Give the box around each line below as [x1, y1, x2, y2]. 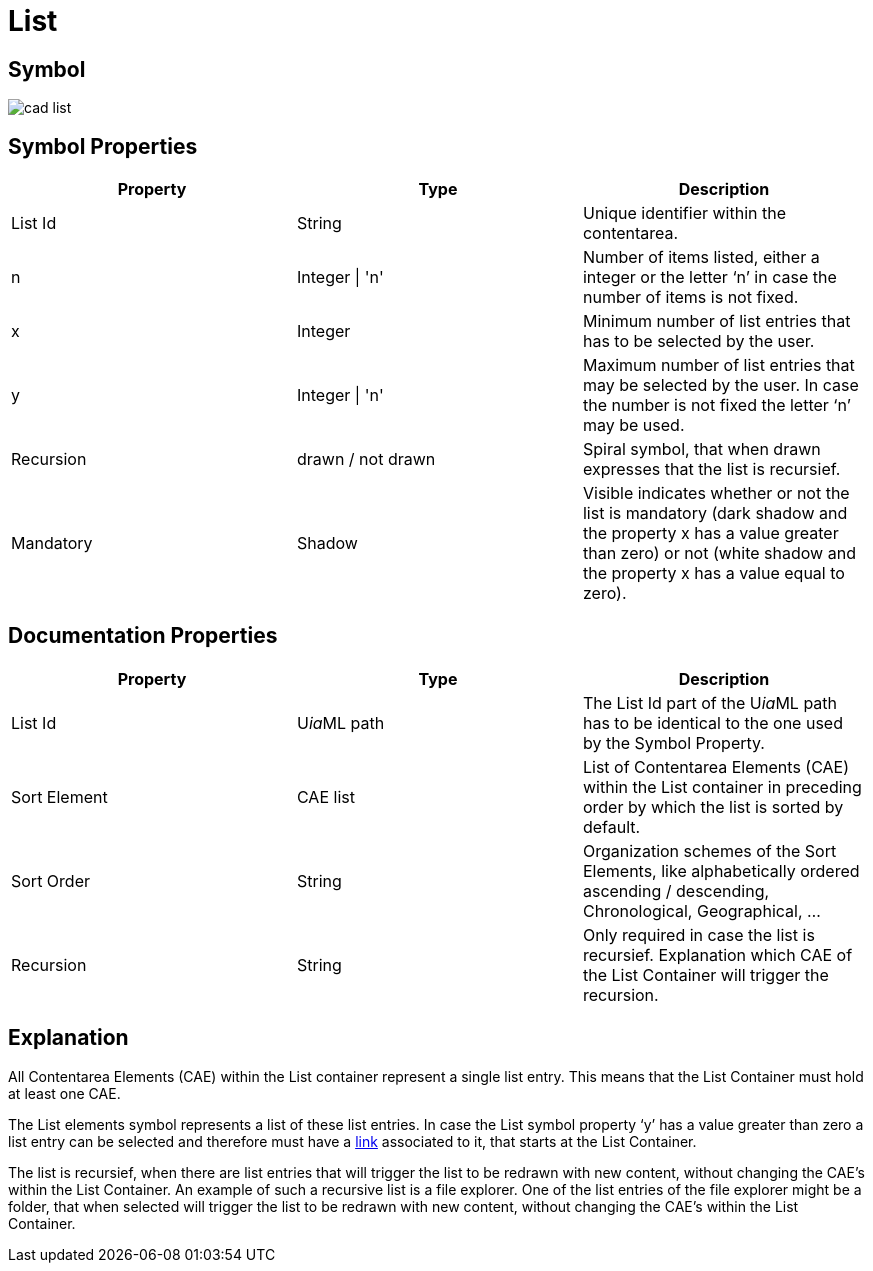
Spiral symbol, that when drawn [582, 439, 821, 460]
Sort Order [11, 870, 91, 891]
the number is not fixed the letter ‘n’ [582, 395, 851, 416]
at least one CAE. [8, 1084, 121, 1102]
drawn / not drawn [296, 449, 436, 470]
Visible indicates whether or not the [582, 483, 850, 504]
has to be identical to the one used [582, 712, 843, 733]
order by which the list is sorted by [582, 796, 844, 817]
